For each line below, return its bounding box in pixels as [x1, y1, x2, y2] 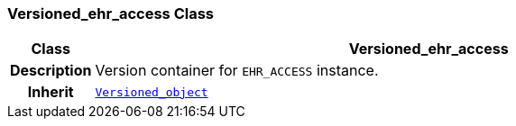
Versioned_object [95, 85, 208, 99]
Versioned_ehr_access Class [7, 4, 215, 22]
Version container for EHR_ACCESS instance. [95, 61, 379, 80]
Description [10, 61, 92, 80]
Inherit [27, 83, 74, 102]
